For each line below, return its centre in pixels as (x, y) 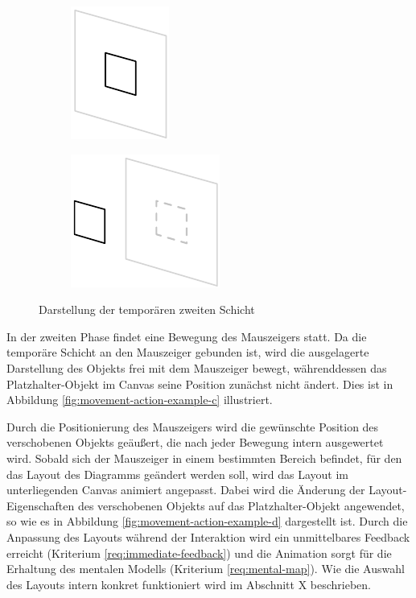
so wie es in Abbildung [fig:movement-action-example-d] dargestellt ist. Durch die (207, 521)
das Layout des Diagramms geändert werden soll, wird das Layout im (177, 474)
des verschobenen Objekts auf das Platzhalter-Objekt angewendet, (241, 505)
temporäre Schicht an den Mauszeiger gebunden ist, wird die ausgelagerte (188, 352)
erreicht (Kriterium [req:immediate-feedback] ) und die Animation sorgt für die (199, 553)
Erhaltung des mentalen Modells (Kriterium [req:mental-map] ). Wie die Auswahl (206, 569)
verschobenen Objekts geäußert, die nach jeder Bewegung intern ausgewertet (195, 442)
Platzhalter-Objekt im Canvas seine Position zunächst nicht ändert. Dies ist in (200, 384)
